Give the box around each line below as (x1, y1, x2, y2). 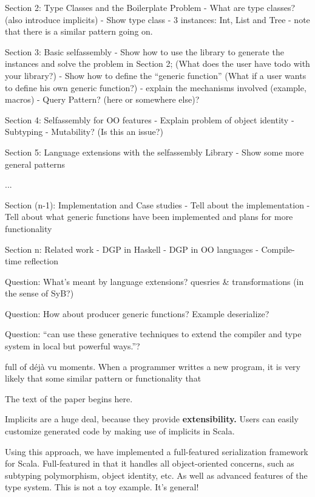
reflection (24, 255, 58, 267)
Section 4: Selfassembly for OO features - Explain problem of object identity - (5, 113, 294, 126)
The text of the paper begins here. (5, 392, 133, 405)
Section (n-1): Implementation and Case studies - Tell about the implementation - (5, 198, 310, 211)
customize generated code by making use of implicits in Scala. (5, 425, 235, 437)
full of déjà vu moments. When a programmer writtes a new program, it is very (5, 360, 300, 372)
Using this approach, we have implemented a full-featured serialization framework (5, 445, 308, 458)
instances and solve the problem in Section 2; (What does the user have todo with (5, 57, 310, 70)
